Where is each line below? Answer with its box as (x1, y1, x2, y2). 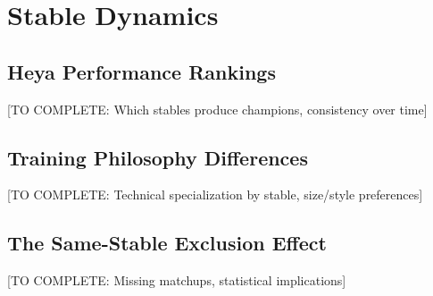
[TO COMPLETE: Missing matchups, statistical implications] (7, 271, 346, 290)
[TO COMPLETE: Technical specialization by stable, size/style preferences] (7, 185, 423, 204)
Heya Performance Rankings (7, 57, 276, 85)
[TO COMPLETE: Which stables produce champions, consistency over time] (7, 99, 428, 118)
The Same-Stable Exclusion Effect (7, 229, 327, 257)
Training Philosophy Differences (7, 143, 308, 171)
